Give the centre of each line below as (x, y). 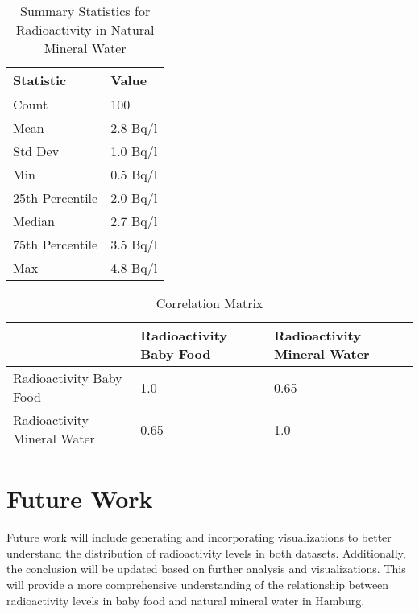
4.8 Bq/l (134, 268)
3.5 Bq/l (134, 244)
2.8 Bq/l (134, 128)
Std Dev (36, 151)
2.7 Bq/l (134, 221)
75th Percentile (56, 244)
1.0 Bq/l (134, 151)
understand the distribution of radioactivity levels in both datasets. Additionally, (206, 552)
